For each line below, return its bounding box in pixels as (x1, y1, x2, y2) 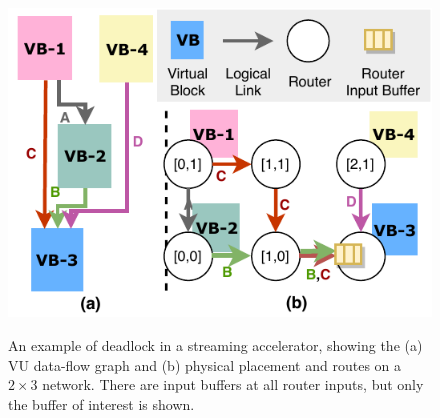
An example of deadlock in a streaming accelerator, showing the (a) (8, 334, 423, 355)
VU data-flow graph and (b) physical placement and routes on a (8, 354, 402, 375)
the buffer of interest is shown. (8, 393, 195, 414)
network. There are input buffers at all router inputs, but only (42, 374, 424, 395)
